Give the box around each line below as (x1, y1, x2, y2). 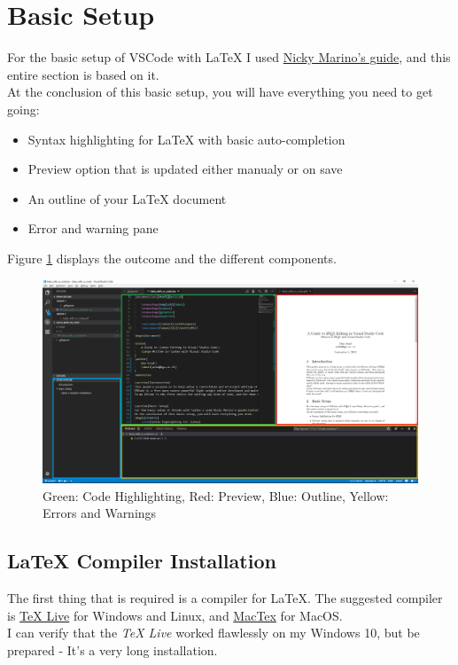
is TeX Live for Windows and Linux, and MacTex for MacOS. (7, 606, 343, 624)
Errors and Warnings (43, 504, 157, 522)
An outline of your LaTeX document (27, 189, 227, 207)
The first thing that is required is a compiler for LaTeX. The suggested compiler (7, 589, 443, 607)
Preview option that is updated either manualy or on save (27, 160, 343, 178)
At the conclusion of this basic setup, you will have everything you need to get (7, 82, 433, 101)
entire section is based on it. (7, 65, 159, 83)
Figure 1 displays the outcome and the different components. (7, 248, 337, 267)
